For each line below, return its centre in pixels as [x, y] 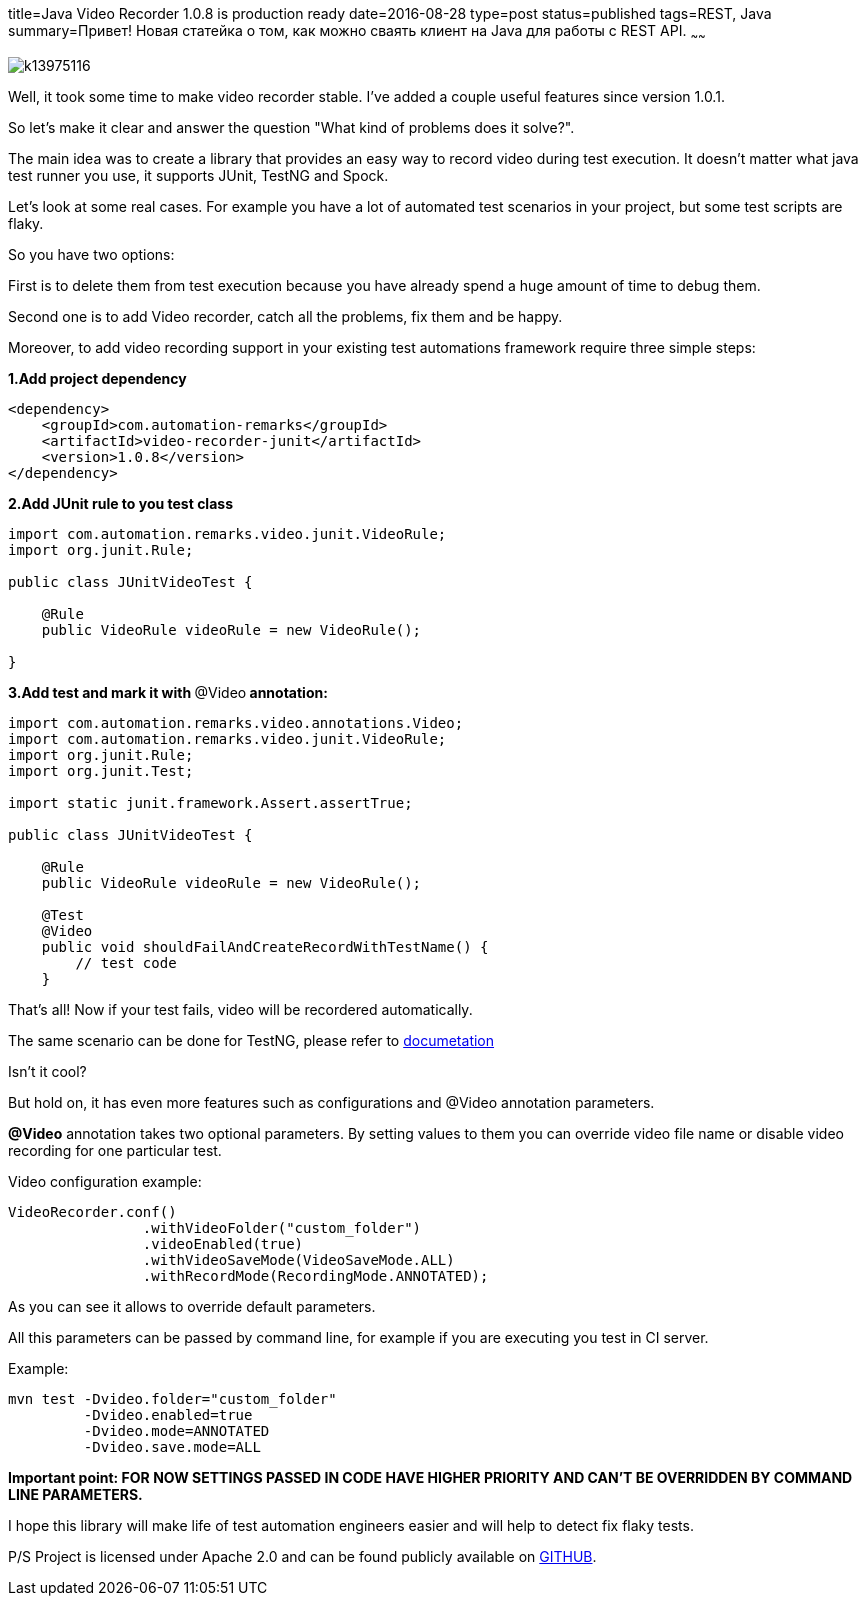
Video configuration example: [105, 1181]
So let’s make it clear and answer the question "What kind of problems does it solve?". [291, 127]
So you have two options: [91, 254]
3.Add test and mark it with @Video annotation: [168, 692]
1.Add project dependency [97, 378]
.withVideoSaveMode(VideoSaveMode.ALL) [298, 1259]
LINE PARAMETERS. [75, 1494]
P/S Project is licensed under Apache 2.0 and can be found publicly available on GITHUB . [302, 1556]
